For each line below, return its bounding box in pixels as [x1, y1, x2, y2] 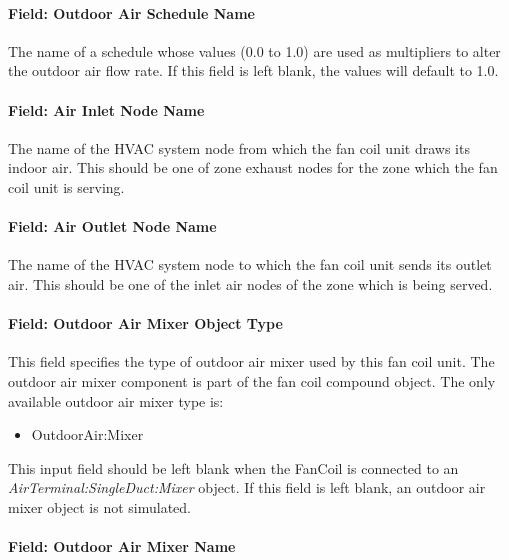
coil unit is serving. [8, 176, 125, 197]
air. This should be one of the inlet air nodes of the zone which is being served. [8, 273, 493, 294]
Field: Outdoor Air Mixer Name [8, 536, 236, 557]
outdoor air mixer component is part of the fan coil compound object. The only [8, 370, 496, 391]
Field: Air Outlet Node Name [8, 216, 217, 237]
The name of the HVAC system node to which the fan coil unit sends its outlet [8, 254, 492, 275]
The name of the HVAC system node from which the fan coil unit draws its [8, 137, 470, 158]
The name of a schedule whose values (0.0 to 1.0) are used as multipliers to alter [8, 40, 501, 61]
